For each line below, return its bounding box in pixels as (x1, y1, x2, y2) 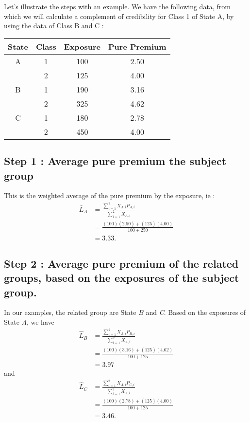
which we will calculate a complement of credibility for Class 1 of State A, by (4, 11, 234, 21)
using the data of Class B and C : (4, 20, 104, 31)
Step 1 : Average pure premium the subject (4, 153, 227, 168)
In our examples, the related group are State (4, 307, 136, 317)
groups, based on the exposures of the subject (4, 270, 239, 285)
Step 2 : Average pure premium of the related (4, 256, 239, 271)
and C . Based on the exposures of (146, 307, 246, 317)
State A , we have (4, 316, 54, 327)
